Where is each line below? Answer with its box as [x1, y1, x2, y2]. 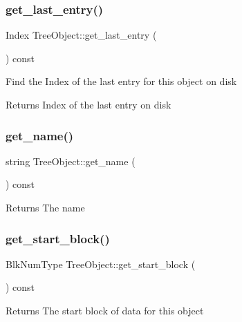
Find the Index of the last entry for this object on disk [6, 74, 237, 88]
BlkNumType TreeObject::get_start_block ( [6, 256, 196, 271]
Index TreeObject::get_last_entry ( [6, 28, 157, 42]
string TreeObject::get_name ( [6, 153, 136, 168]
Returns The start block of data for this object [6, 303, 204, 317]
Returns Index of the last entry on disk [6, 97, 171, 111]
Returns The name [6, 200, 85, 214]
